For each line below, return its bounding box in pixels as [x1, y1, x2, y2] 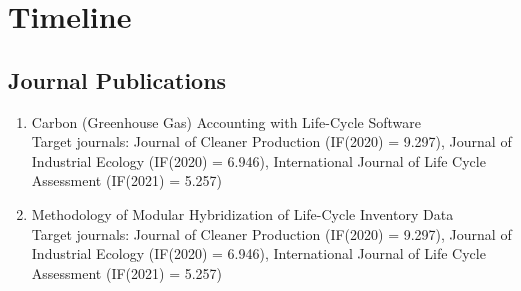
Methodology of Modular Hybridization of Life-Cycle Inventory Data [31, 203, 454, 224]
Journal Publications [8, 64, 227, 95]
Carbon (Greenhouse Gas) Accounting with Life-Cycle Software [31, 111, 421, 132]
